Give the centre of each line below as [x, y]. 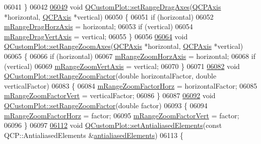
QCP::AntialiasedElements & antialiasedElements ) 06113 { [94, 135]
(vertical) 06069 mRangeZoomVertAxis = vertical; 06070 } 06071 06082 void [122, 66]
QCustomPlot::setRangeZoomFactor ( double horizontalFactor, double [110, 76]
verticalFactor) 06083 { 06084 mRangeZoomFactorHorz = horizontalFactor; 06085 [131, 85]
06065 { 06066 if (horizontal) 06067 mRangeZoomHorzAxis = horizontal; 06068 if [130, 56]
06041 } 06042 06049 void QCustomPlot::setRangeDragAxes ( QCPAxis [113, 7]
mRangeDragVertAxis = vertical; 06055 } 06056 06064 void [96, 36]
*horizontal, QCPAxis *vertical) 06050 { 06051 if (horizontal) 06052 [109, 16]
